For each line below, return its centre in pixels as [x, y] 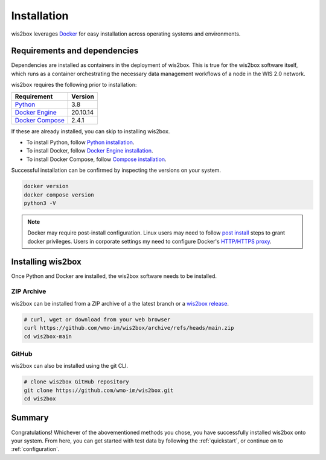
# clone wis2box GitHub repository [76, 382]
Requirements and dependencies [75, 51]
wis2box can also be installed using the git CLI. [70, 366]
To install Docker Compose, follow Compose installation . [96, 159]
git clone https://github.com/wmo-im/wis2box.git [99, 390]
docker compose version [59, 195]
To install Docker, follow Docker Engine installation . [90, 151]
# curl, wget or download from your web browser [97, 319]
